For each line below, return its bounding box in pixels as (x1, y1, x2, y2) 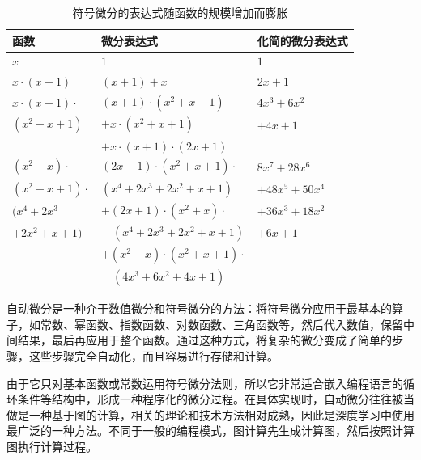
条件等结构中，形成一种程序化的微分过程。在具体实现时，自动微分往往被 (17, 390, 403, 407)
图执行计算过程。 (6, 437, 97, 454)
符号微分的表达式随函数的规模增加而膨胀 (72, 4, 288, 20)
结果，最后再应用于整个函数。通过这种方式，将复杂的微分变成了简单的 (17, 331, 392, 348)
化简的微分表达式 (257, 32, 348, 49)
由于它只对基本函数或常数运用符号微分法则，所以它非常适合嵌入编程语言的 (6, 374, 403, 391)
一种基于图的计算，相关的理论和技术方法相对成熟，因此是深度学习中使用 (28, 406, 415, 423)
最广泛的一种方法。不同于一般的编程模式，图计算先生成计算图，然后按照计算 (6, 422, 415, 439)
